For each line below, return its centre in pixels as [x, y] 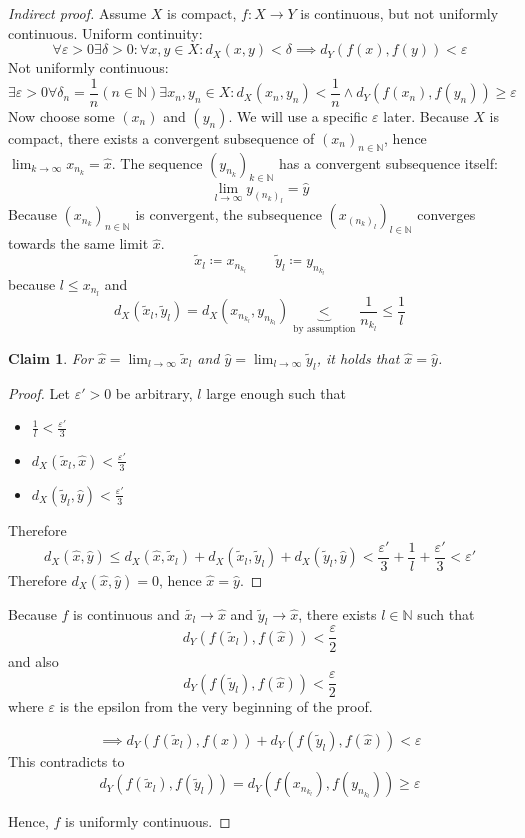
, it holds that [358, 357]
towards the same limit [78, 243]
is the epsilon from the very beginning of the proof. [216, 706]
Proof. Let [39, 392]
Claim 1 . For [50, 357]
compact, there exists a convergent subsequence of [161, 137]
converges [446, 214]
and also [33, 660]
